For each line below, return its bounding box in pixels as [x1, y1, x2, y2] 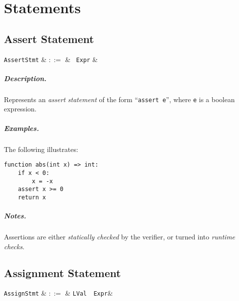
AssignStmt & [4, 288, 47, 298]
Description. [4, 73, 46, 83]
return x [18, 193, 46, 201]
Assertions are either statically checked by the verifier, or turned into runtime [4, 232, 235, 242]
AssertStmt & [4, 54, 47, 64]
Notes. [4, 211, 26, 221]
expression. [4, 104, 37, 114]
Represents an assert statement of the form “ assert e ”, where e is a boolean [4, 94, 235, 104]
